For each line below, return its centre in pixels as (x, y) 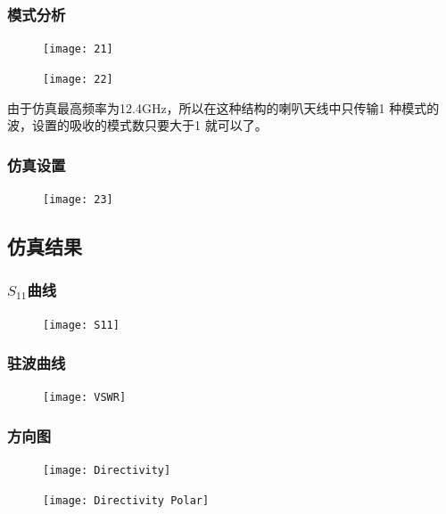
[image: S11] (81, 325)
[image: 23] (78, 199)
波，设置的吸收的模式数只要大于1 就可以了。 (137, 125)
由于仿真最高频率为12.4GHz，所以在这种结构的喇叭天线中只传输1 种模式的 (223, 107)
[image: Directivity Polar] (126, 501)
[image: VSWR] (85, 398)
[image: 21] (78, 49)
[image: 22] (78, 79)
